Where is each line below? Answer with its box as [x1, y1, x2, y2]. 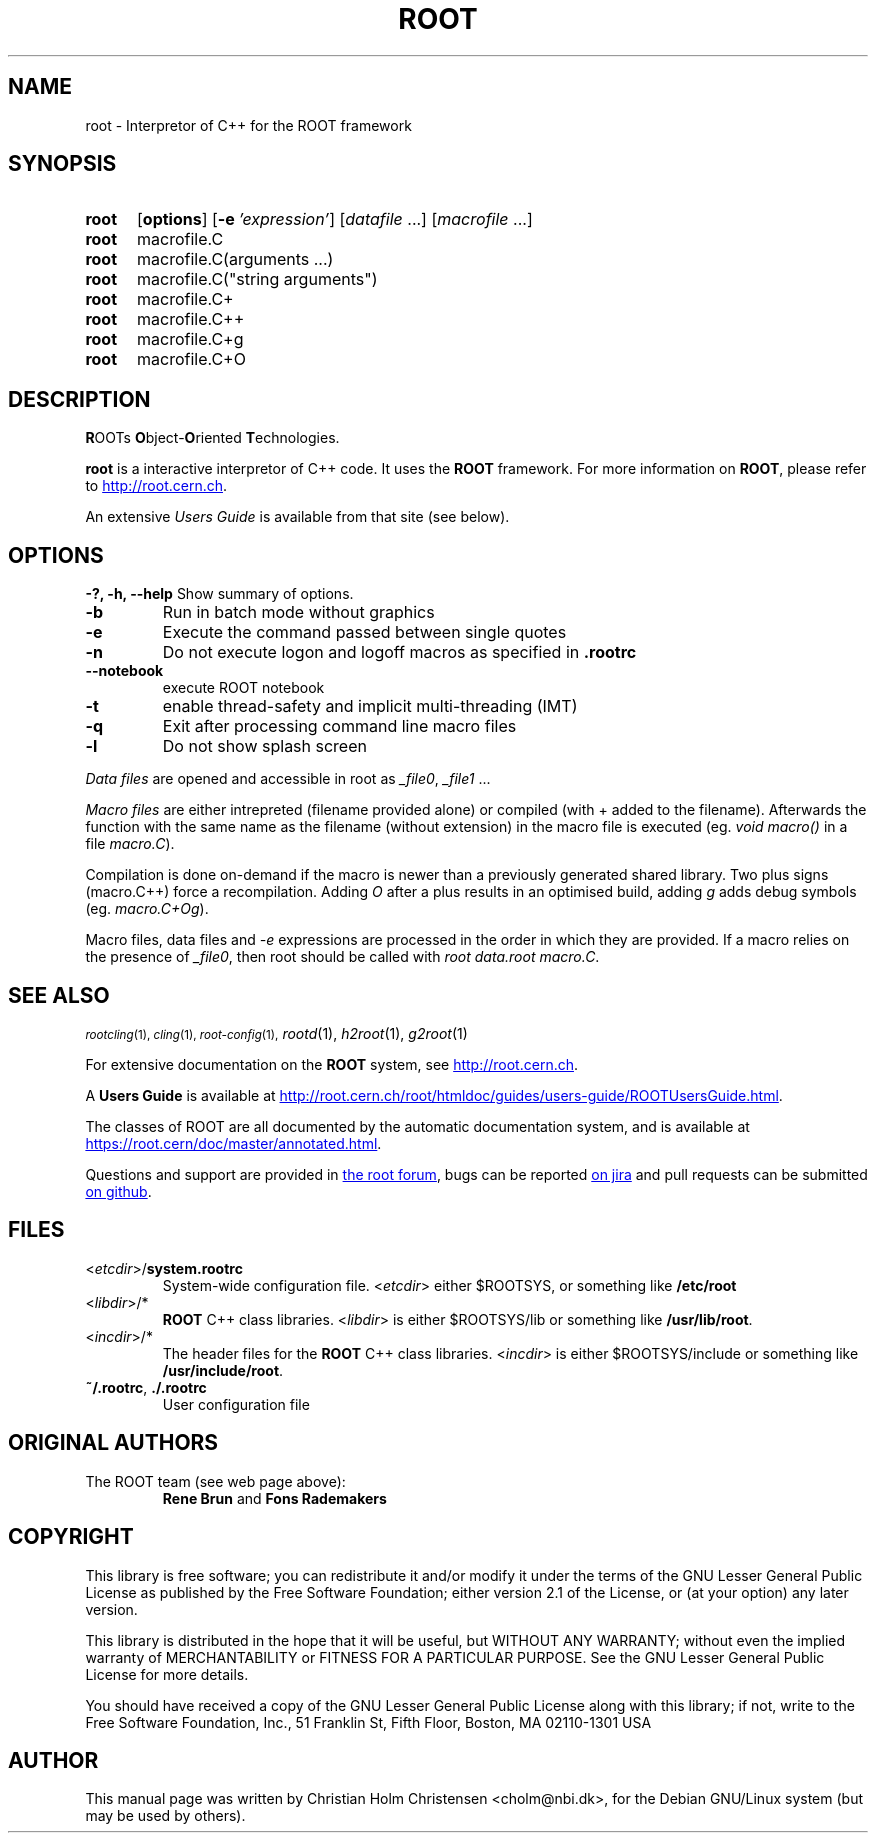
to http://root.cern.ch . [85, 477, 228, 495]
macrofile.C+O [136, 349, 246, 370]
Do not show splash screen [162, 736, 367, 757]
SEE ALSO [8, 982, 110, 1008]
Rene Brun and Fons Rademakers [162, 1489, 387, 1507]
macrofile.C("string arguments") [136, 269, 378, 290]
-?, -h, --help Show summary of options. [85, 585, 354, 603]
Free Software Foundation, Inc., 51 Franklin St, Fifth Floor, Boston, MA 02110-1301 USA [85, 1713, 652, 1731]
